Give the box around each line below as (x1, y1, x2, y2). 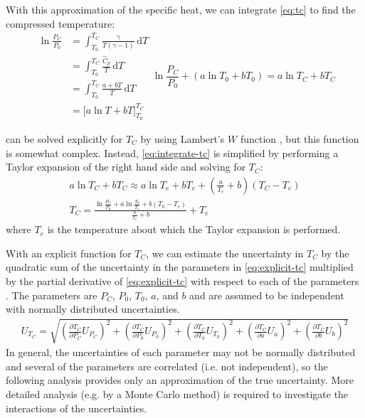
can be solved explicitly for (6, 131, 123, 146)
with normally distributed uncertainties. (6, 301, 180, 316)
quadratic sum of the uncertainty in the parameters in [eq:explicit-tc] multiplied (6, 259, 354, 274)
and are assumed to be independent (189, 287, 344, 302)
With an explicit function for (6, 245, 132, 260)
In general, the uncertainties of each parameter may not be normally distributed (6, 345, 356, 360)
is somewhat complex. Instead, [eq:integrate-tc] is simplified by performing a (6, 145, 339, 160)
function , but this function (240, 131, 359, 146)
